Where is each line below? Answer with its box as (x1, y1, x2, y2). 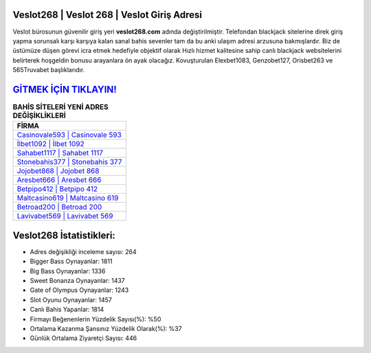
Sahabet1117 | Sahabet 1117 (16, 148, 103, 158)
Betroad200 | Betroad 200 (16, 203, 102, 212)
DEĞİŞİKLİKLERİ (12, 111, 67, 120)
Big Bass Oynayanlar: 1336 (30, 266, 106, 275)
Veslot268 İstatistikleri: (12, 229, 116, 241)
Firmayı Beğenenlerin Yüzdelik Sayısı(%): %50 (30, 315, 161, 323)
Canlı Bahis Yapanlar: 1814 (30, 306, 104, 314)
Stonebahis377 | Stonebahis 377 (16, 157, 123, 167)
